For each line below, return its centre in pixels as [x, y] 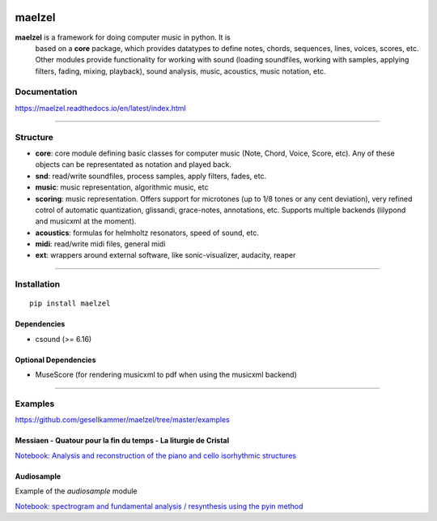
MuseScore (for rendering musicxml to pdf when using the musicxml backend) [166, 375]
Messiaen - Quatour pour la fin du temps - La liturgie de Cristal [122, 441]
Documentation [46, 92]
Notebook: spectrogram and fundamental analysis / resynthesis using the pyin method [159, 506]
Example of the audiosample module [76, 491]
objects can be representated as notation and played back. [134, 164]
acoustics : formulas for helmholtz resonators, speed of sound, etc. [147, 233]
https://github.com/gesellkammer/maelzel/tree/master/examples [122, 420]
